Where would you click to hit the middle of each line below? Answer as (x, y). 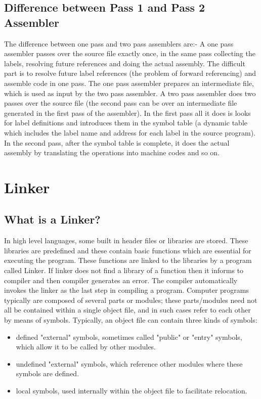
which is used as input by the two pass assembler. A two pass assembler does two (130, 93)
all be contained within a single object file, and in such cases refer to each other (127, 310)
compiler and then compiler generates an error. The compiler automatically (121, 280)
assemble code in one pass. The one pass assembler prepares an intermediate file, (129, 83)
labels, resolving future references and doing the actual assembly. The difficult (125, 63)
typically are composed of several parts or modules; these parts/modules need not (131, 300)
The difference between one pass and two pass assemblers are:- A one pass (119, 43)
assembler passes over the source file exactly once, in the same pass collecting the (130, 53)
